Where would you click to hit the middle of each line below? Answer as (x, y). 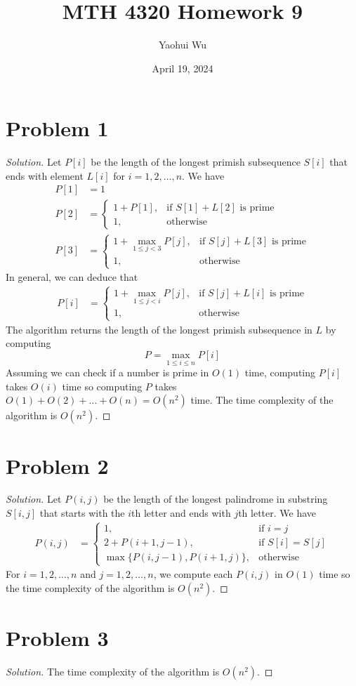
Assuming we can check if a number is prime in (107, 372)
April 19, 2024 (183, 68)
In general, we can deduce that (72, 277)
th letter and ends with (181, 513)
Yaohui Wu (183, 45)
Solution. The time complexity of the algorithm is (113, 671)
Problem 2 (57, 465)
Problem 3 (57, 638)
